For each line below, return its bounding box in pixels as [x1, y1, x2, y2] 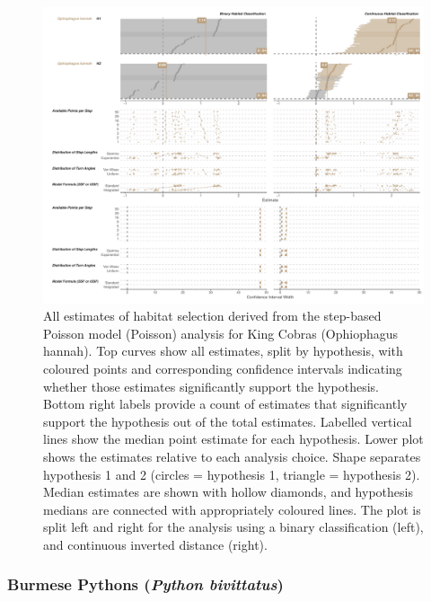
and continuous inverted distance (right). [43, 535, 268, 553]
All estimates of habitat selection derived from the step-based [43, 306, 382, 325]
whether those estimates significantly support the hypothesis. [43, 376, 379, 395]
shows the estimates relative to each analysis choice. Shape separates [43, 446, 421, 465]
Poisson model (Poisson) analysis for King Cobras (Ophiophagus [43, 323, 399, 342]
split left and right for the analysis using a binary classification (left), [43, 517, 424, 536]
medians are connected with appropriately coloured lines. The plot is [43, 499, 421, 518]
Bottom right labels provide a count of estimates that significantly [43, 394, 408, 413]
